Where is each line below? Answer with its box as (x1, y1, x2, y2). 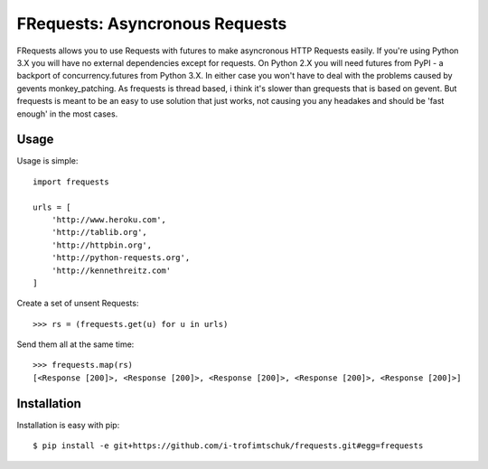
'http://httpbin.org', (51, 239, 153, 250)
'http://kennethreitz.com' (51, 265, 172, 276)
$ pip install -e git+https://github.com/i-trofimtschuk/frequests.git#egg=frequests (33, 441, 424, 451)
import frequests (33, 176, 109, 187)
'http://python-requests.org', (51, 253, 191, 263)
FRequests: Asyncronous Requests (16, 14, 287, 33)
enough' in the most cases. (16, 108, 118, 119)
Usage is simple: (16, 155, 79, 166)
